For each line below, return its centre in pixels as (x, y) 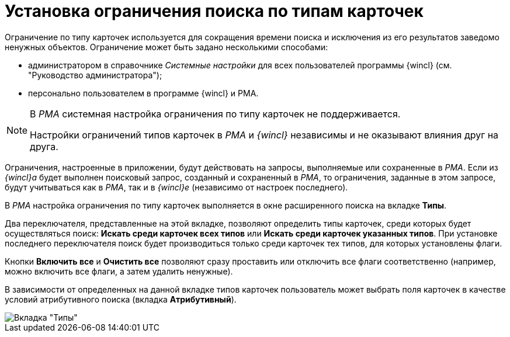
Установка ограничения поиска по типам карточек (214, 11)
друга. (44, 146)
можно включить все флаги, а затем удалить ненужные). (119, 271)
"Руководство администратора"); (95, 75)
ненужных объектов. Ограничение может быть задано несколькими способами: (166, 47)
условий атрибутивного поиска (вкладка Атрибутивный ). (121, 299)
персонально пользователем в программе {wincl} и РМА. (143, 93)
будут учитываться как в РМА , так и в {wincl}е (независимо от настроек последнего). (176, 187)
